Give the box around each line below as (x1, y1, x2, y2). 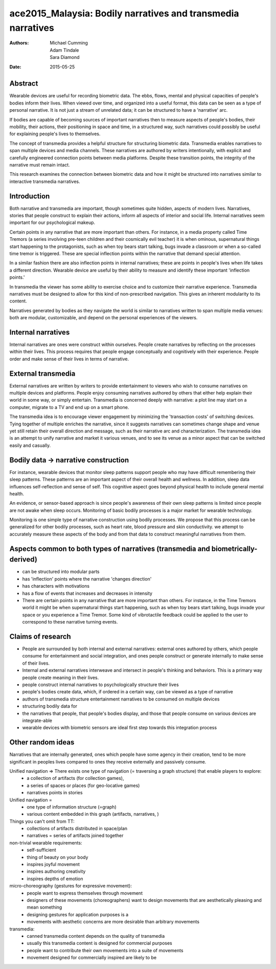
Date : (9, 64, 21, 70)
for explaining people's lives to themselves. (9, 131, 101, 137)
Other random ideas (9, 738, 75, 747)
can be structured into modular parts (22, 569, 100, 575)
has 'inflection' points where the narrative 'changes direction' (22, 575, 152, 582)
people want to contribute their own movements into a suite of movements (27, 947, 183, 953)
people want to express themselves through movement (27, 890, 143, 896)
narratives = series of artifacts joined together (27, 833, 124, 839)
